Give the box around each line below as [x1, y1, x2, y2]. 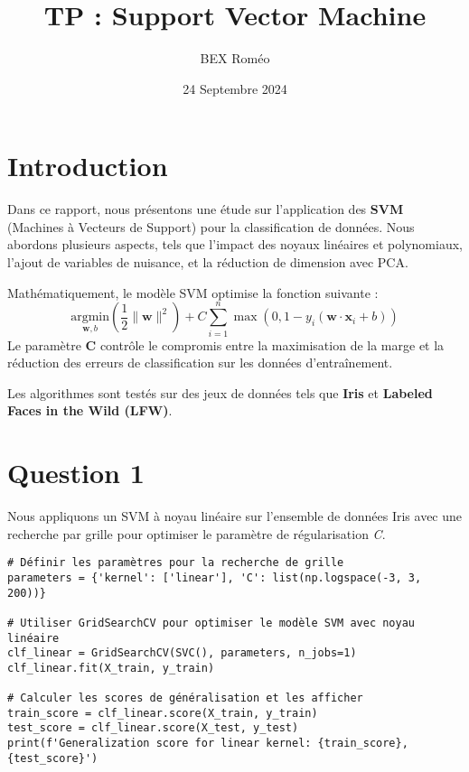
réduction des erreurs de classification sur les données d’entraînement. [7, 353, 393, 372]
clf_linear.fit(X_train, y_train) [7, 661, 215, 674]
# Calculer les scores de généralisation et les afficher [7, 692, 363, 705]
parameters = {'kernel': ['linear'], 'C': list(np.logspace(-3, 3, [7, 571, 422, 584]
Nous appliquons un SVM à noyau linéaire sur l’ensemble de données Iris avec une [7, 507, 463, 526]
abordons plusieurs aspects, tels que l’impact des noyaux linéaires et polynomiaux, [7, 235, 463, 254]
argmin [70, 311, 110, 324]
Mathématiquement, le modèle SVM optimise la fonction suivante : [7, 283, 379, 302]
